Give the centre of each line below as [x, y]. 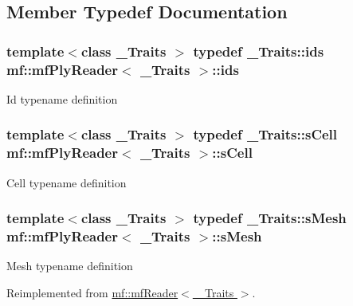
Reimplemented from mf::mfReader [92, 292]
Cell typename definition [67, 182]
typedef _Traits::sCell [265, 134]
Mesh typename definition [70, 266]
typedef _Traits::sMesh [270, 218]
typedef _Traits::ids [259, 51]
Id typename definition [62, 98]
